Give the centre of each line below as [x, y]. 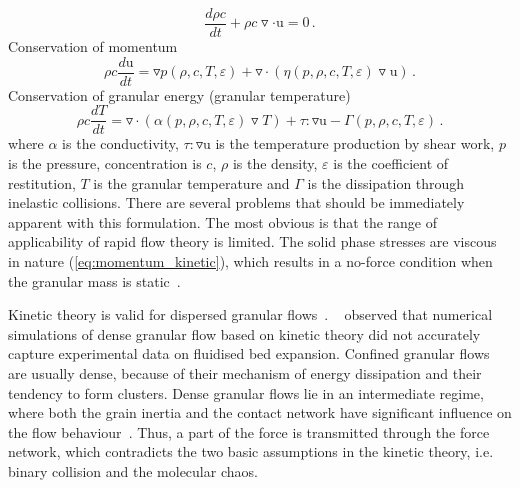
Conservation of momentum [93, 46]
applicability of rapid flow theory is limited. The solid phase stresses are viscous [252, 241]
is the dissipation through [386, 182]
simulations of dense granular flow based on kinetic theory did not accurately [244, 333]
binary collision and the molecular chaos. [133, 470]
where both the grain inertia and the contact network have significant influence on [260, 412]
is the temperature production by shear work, [355, 143]
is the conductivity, [120, 143]
